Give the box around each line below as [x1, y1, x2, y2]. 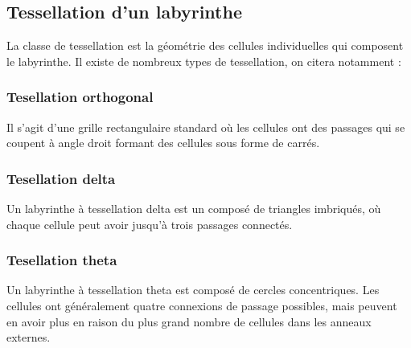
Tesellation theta [6, 250, 117, 270]
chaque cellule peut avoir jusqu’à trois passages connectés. [6, 215, 293, 232]
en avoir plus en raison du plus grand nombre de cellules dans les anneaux [6, 313, 372, 330]
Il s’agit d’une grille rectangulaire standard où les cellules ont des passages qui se [6, 118, 405, 135]
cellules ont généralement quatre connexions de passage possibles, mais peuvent [6, 297, 397, 314]
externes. [6, 329, 51, 346]
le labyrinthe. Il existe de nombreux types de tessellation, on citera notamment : [6, 52, 401, 69]
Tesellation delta [6, 168, 116, 188]
